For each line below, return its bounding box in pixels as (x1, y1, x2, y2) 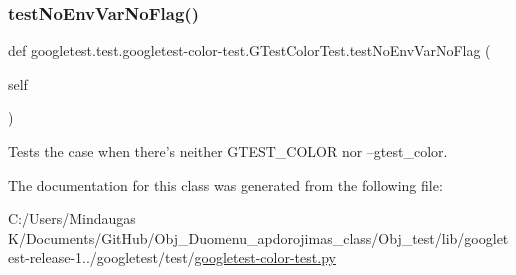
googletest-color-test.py (194, 247, 336, 268)
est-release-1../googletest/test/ (8, 247, 195, 268)
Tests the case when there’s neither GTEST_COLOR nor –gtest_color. (8, 141, 448, 161)
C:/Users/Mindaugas (8, 208, 136, 229)
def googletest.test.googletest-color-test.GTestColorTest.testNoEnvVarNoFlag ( (8, 40, 491, 61)
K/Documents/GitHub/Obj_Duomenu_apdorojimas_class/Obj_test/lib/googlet (8, 227, 509, 248)
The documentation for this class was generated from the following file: (8, 174, 443, 195)
